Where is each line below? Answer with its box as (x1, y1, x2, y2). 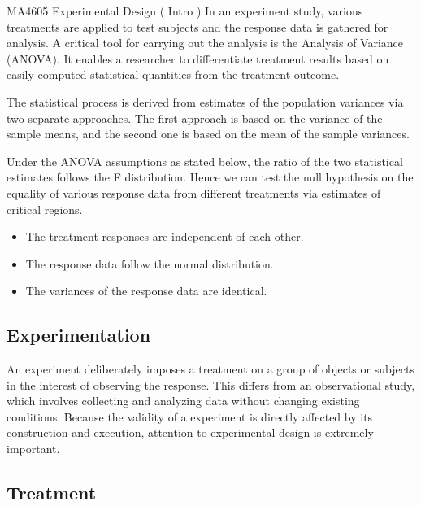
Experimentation (7, 322, 151, 347)
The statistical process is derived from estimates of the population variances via (7, 93, 404, 110)
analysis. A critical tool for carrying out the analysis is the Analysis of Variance (7, 34, 404, 51)
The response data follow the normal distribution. (25, 255, 274, 272)
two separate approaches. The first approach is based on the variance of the (7, 109, 383, 126)
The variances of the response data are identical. (25, 282, 267, 299)
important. (7, 440, 60, 457)
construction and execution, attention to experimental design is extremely (7, 424, 374, 441)
